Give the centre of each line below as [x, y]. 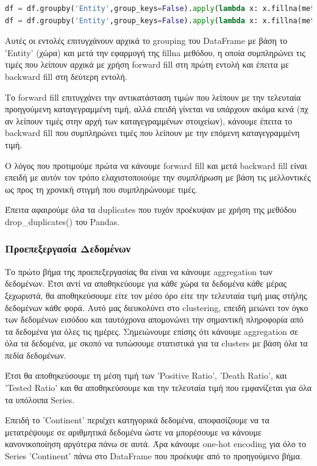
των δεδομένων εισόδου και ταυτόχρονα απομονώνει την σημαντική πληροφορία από [154, 319]
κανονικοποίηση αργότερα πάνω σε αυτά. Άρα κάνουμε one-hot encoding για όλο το [155, 444]
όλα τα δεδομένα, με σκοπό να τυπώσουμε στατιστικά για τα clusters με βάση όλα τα [156, 343]
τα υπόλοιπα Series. [40, 399]
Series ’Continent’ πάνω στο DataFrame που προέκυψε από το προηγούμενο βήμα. [154, 456]
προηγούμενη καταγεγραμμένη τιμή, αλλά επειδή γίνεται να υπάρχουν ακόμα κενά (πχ [157, 109]
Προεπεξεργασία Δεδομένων [68, 249]
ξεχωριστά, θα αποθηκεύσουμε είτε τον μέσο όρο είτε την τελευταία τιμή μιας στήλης [156, 295]
